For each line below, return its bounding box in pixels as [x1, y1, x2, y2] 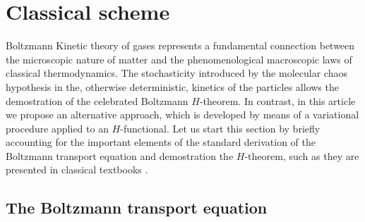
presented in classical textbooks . [6, 162, 148, 177]
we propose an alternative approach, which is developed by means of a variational [6, 107, 359, 122]
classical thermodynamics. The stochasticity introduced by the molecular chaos [6, 66, 347, 80]
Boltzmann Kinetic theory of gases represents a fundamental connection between [6, 38, 355, 53]
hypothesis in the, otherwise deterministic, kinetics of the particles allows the [6, 79, 339, 94]
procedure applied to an [6, 121, 109, 135]
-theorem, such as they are [244, 148, 359, 163]
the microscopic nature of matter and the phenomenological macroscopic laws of [6, 51, 352, 66]
